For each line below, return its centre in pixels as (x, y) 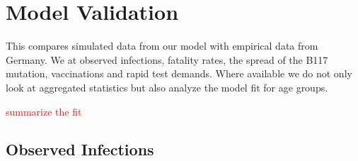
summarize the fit (44, 111)
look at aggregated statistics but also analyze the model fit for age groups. (167, 87)
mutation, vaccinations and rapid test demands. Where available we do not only (179, 73)
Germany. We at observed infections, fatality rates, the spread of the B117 (167, 59)
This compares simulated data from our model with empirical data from (162, 46)
